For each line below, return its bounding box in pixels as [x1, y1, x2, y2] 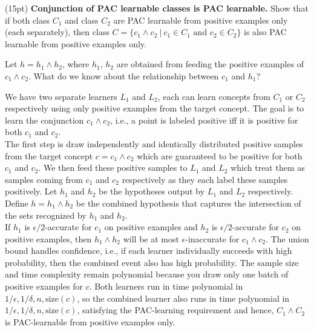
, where [62, 58, 90, 70]
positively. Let [5, 185, 57, 198]
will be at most [123, 232, 179, 245]
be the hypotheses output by [98, 185, 205, 198]
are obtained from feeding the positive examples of [116, 58, 304, 70]
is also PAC [244, 25, 287, 38]
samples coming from [5, 173, 83, 185]
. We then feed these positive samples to [38, 161, 188, 174]
